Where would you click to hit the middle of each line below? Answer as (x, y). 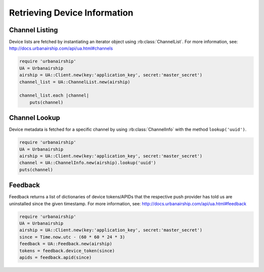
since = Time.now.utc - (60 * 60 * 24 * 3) (72, 237)
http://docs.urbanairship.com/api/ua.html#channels (61, 48)
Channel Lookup (35, 118)
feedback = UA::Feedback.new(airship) (66, 244)
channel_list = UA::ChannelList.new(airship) (75, 82)
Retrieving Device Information (71, 13)
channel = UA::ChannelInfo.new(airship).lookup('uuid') (88, 163)
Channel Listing (33, 30)
